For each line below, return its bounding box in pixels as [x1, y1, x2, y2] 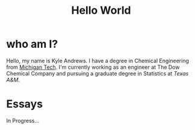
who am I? [6, 37, 58, 51]
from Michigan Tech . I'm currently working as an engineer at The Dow [6, 64, 180, 71]
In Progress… [6, 117, 40, 124]
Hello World [71, 4, 131, 17]
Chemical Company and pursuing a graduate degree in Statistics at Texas [6, 69, 189, 77]
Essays [6, 97, 43, 111]
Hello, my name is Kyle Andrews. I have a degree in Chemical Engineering [6, 57, 190, 64]
